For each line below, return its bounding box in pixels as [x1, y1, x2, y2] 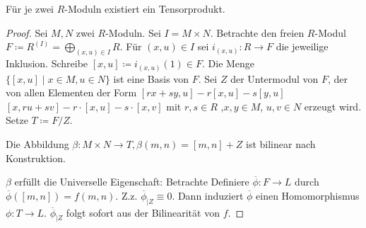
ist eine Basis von [113, 71, 189, 86]
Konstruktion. [6, 150, 66, 165]
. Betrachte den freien [210, 25, 305, 40]
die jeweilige [276, 39, 329, 54]
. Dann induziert [172, 188, 244, 203]
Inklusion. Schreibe [6, 56, 88, 71]
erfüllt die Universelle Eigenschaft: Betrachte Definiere [14, 174, 249, 189]
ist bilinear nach [246, 136, 316, 151]
